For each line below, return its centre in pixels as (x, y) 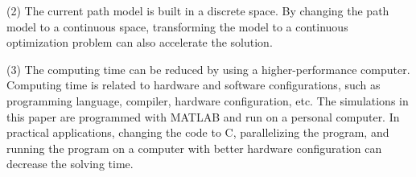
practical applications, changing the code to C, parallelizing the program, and (198, 132)
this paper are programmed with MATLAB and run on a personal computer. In (203, 116)
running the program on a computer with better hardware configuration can (194, 148)
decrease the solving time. (70, 164)
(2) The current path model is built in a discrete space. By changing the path (198, 10)
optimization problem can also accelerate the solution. (140, 42)
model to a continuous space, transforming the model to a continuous (177, 26)
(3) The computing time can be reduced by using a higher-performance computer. (208, 69)
